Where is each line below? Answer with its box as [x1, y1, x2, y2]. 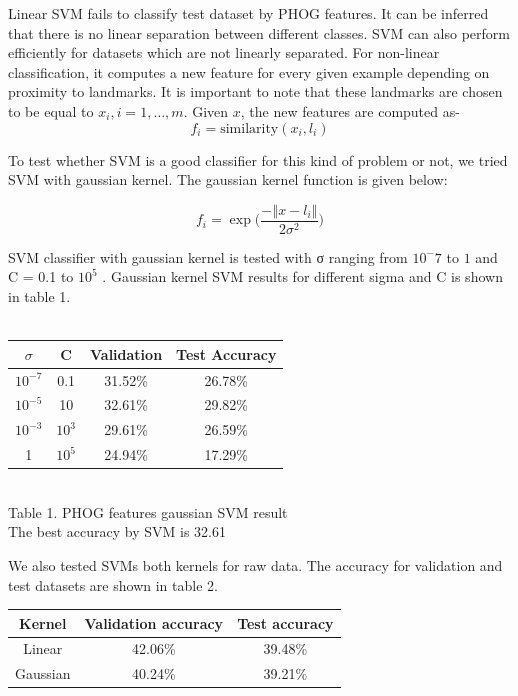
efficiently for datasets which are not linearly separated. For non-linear [8, 42, 440, 63]
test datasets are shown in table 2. [8, 574, 218, 595]
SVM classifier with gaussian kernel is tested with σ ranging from [8, 246, 408, 267]
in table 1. [8, 286, 71, 306]
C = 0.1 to [8, 266, 74, 287]
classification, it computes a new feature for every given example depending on [8, 61, 490, 82]
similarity [220, 121, 279, 136]
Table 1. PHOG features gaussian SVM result [8, 501, 288, 522]
